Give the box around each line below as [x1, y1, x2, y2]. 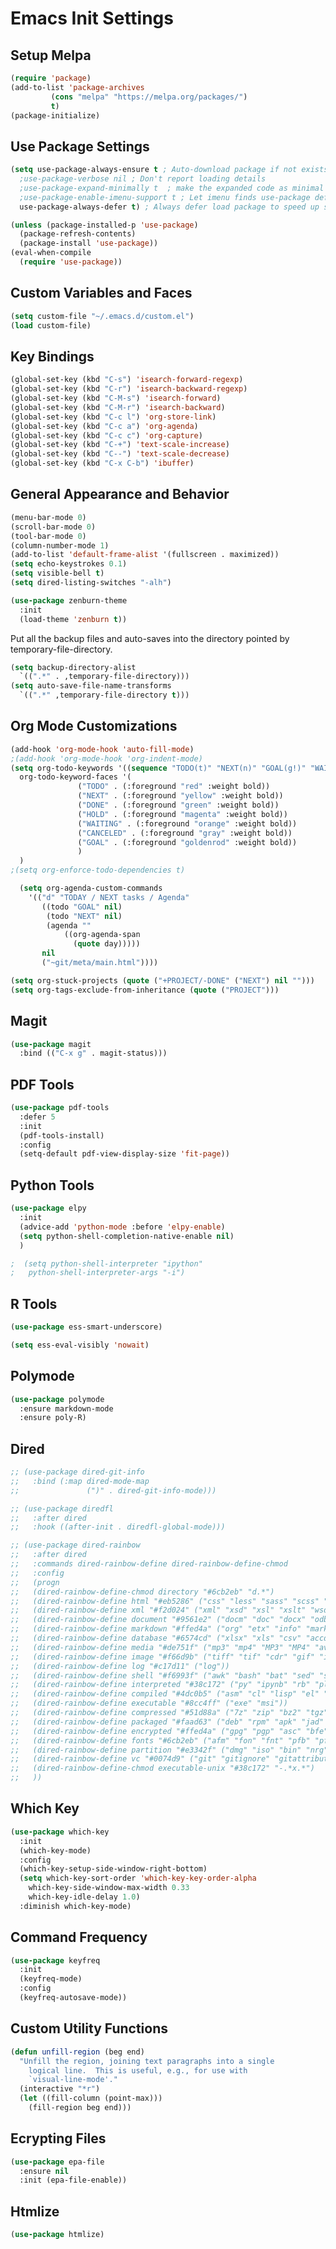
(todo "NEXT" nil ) [46, 911, 123, 921]
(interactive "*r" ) [19, 2084, 101, 2094]
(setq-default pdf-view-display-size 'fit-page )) [19, 1149, 230, 1159]
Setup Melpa [10, 47, 92, 64]
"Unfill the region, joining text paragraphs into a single [19, 2056, 275, 2066]
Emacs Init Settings [10, 7, 174, 30]
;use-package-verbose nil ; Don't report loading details [19, 174, 267, 184]
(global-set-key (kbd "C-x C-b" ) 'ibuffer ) [10, 458, 195, 469]
